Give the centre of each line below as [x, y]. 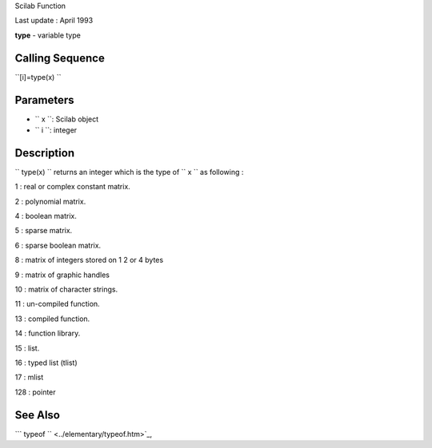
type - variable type [48, 35]
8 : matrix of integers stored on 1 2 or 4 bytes [89, 260]
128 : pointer [35, 392]
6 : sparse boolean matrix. [58, 245]
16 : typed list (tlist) [46, 363]
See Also [37, 415]
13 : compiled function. [52, 319]
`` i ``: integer [56, 130]
